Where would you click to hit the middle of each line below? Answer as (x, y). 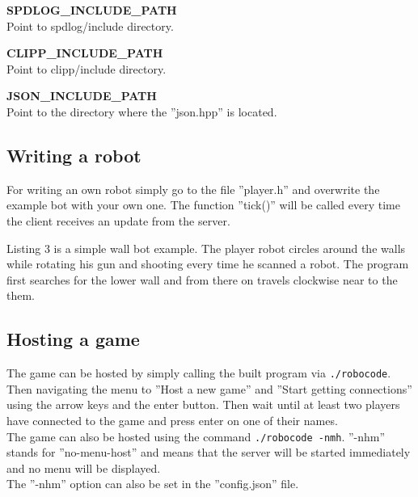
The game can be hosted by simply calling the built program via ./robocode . (199, 373)
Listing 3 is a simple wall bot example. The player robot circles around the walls (206, 248)
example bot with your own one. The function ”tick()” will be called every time (203, 205)
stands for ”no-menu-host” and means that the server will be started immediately (209, 452)
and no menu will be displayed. (84, 468)
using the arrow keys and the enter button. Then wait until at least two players (203, 404)
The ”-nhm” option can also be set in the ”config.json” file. (153, 484)
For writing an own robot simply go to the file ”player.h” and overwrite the (193, 189)
